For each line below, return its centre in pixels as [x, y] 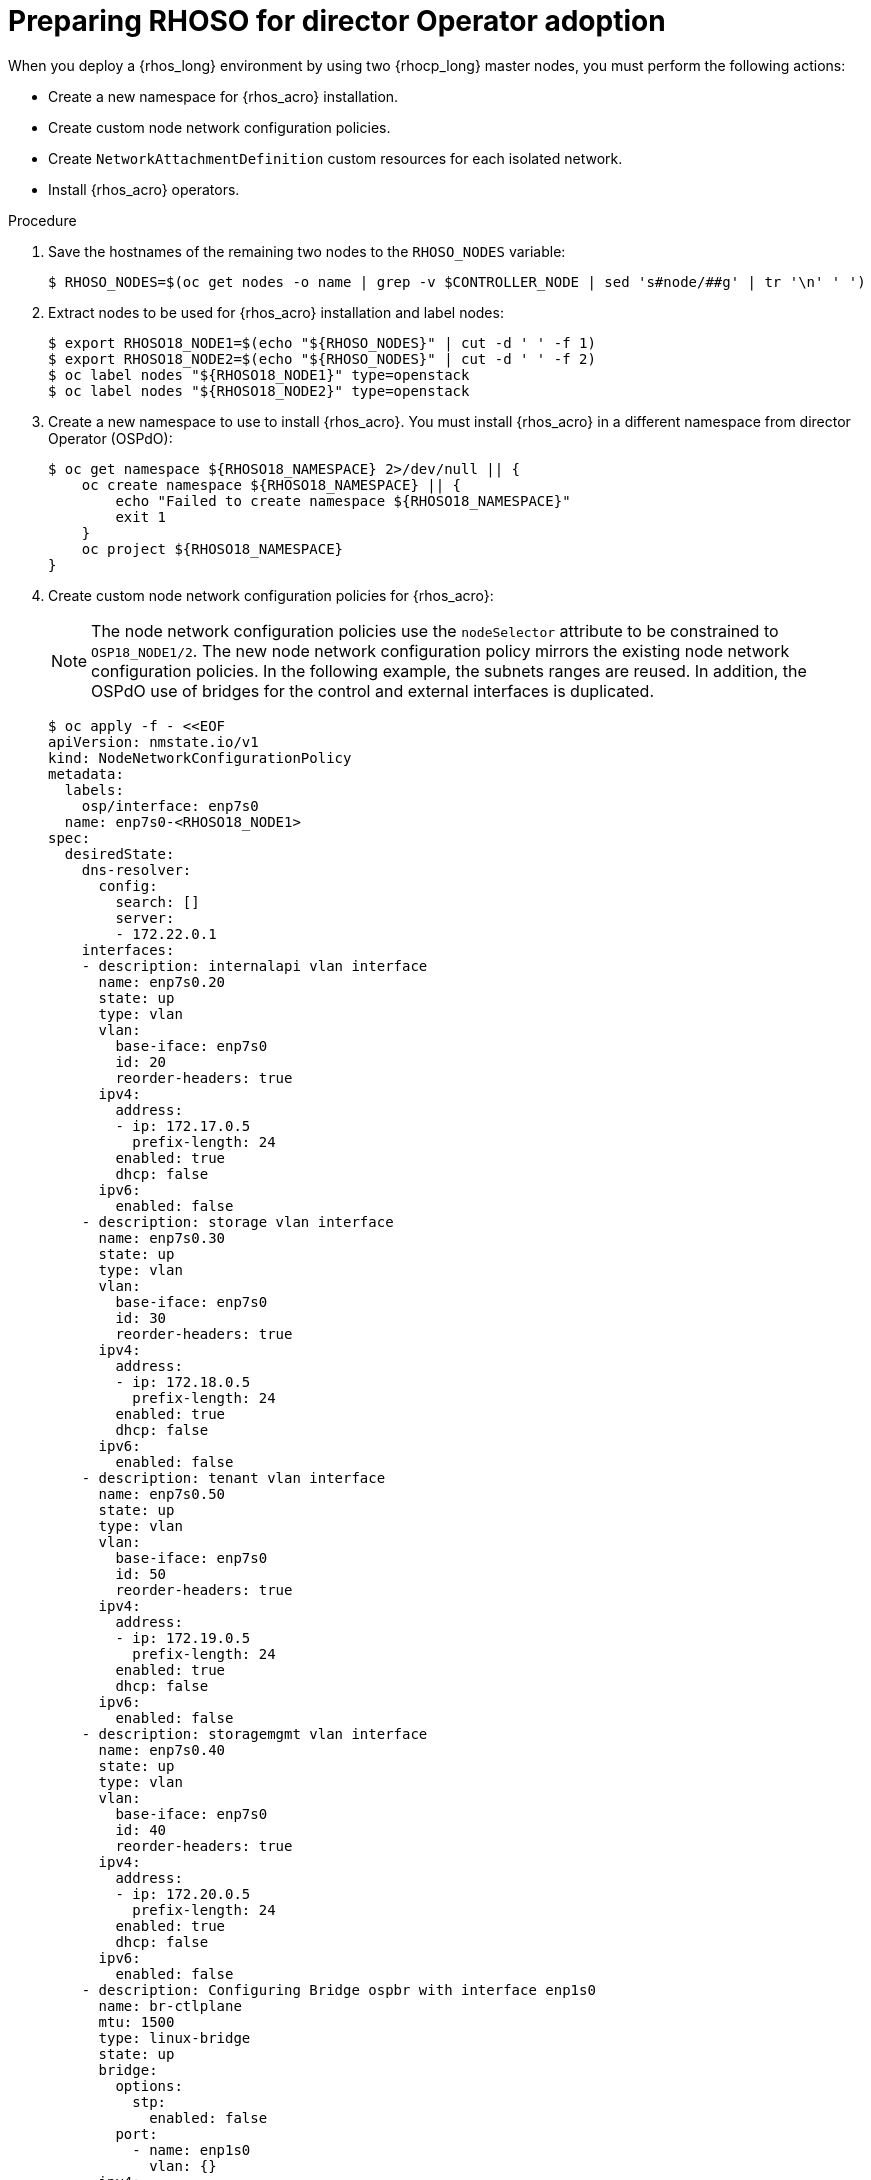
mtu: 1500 [136, 2021]
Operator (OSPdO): [110, 438]
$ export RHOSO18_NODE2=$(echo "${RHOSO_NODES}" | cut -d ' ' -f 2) [322, 358]
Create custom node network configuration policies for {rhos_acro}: [271, 595]
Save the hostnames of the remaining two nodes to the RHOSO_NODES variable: [307, 251]
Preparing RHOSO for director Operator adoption [337, 21]
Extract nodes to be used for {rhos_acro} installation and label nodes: [276, 312]
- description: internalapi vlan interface [254, 965]
